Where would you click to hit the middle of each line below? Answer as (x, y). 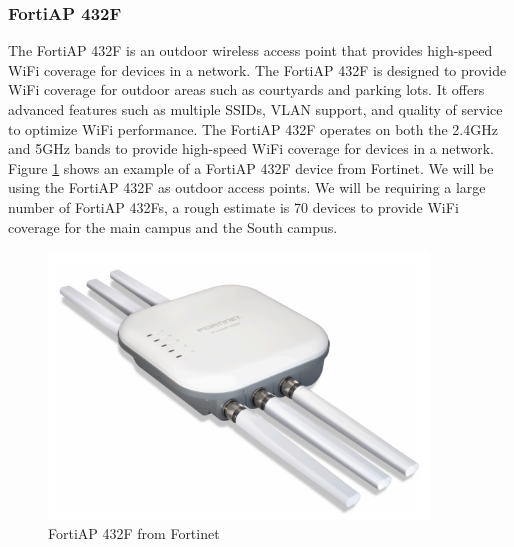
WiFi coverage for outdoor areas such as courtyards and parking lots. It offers (246, 89)
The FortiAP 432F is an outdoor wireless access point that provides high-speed (250, 50)
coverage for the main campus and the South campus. (173, 226)
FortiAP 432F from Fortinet (134, 533)
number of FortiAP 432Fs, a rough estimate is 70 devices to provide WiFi (233, 206)
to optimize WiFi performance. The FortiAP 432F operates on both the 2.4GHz (253, 128)
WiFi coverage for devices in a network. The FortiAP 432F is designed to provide (257, 69)
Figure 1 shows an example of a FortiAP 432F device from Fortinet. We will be (251, 167)
